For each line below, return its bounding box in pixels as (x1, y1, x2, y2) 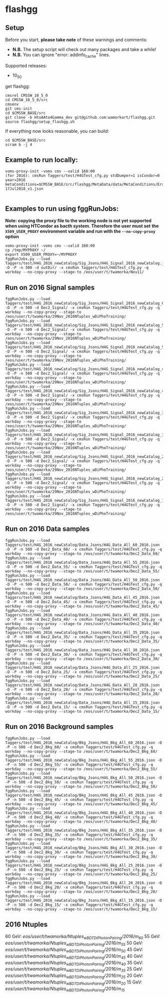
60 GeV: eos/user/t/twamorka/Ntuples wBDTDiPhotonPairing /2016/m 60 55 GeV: (5, 933, 161, 941)
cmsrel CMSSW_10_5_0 (5, 93, 48, 98)
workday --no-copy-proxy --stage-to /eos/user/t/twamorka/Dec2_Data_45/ (5, 603, 160, 609)
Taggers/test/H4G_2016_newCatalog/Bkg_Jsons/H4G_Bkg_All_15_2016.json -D (5, 898, 162, 903)
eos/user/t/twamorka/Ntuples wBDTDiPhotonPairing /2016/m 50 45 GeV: (5, 946, 143, 953)
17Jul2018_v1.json (5, 186, 43, 191)
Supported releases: (5, 63, 47, 69)
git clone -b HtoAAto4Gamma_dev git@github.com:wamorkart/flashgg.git (5, 115, 155, 120)
